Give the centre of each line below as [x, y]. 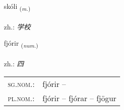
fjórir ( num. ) [21, 44]
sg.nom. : [21, 83]
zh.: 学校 [17, 26]
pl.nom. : [21, 98]
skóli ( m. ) [17, 7]
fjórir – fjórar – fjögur [80, 98]
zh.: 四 [14, 64]
